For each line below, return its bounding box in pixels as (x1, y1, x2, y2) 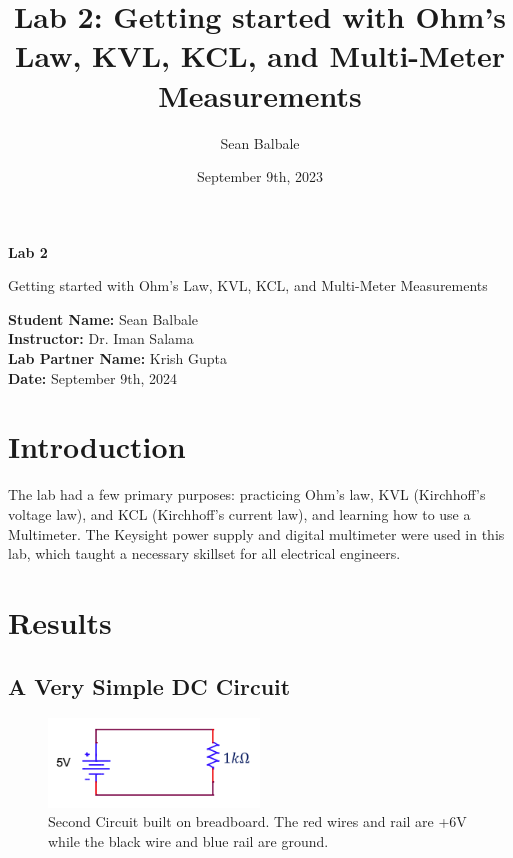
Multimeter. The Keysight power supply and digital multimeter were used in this (8, 523, 505, 544)
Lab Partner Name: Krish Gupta (8, 348, 228, 369)
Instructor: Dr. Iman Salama (8, 328, 194, 349)
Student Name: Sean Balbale (8, 308, 199, 329)
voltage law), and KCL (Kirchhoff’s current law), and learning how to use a (8, 503, 471, 524)
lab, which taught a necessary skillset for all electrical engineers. (8, 543, 401, 564)
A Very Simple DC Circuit (8, 670, 291, 701)
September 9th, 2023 (196, 166, 324, 187)
